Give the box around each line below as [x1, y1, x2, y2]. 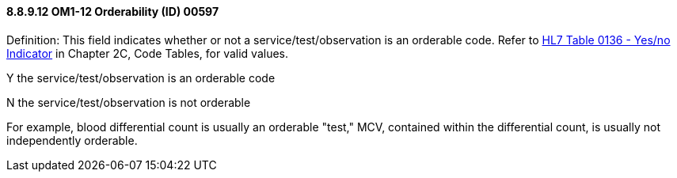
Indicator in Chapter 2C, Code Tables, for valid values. [6, 46, 289, 60]
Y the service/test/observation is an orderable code [6, 70, 276, 85]
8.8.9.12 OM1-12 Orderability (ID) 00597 [6, 5, 219, 18]
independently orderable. [6, 133, 138, 147]
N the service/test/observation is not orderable [6, 95, 251, 109]
